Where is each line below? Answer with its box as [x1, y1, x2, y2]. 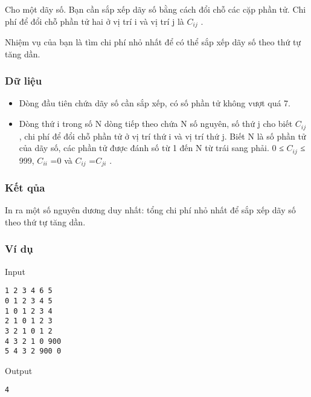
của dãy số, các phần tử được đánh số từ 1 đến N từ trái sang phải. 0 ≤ [19, 141, 284, 154]
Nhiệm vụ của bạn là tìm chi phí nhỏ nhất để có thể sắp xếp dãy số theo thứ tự [5, 36, 301, 48]
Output [5, 364, 33, 376]
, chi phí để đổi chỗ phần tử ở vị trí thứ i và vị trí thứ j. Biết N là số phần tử [19, 129, 306, 142]
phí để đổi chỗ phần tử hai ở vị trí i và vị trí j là [5, 15, 184, 27]
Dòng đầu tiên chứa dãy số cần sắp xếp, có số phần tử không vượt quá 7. [19, 97, 291, 109]
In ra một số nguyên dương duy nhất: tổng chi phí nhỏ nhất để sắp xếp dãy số [5, 204, 296, 216]
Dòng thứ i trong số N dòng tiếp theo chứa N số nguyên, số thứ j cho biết [19, 117, 293, 130]
